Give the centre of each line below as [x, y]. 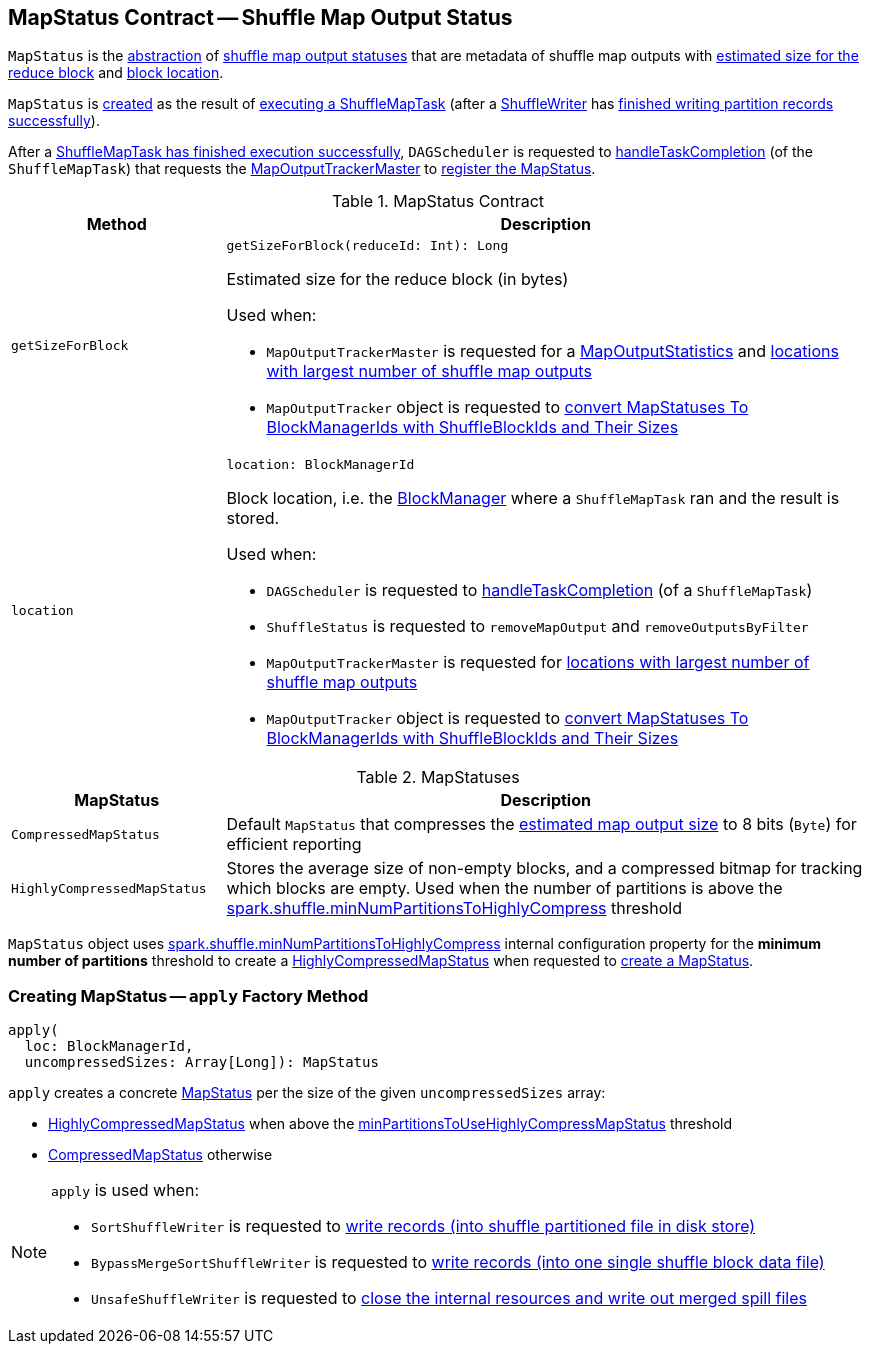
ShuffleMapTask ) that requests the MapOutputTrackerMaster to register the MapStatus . [302, 169]
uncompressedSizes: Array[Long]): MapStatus [201, 1062]
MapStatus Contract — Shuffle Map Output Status [260, 17]
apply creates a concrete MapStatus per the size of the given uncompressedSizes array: [307, 1093]
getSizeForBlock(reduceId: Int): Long [367, 246]
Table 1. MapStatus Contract [438, 201]
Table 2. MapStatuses [438, 777]
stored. [253, 518]
